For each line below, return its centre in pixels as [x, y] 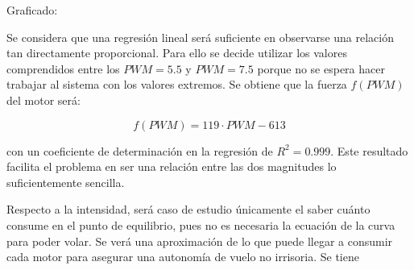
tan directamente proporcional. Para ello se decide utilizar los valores [177, 53]
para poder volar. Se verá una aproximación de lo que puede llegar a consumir [200, 241]
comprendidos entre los [63, 68]
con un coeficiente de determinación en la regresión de [140, 150]
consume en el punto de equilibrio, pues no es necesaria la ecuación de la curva [201, 224]
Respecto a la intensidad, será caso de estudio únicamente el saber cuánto [188, 209]
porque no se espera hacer [321, 68]
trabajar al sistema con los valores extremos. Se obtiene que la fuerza [177, 84]
